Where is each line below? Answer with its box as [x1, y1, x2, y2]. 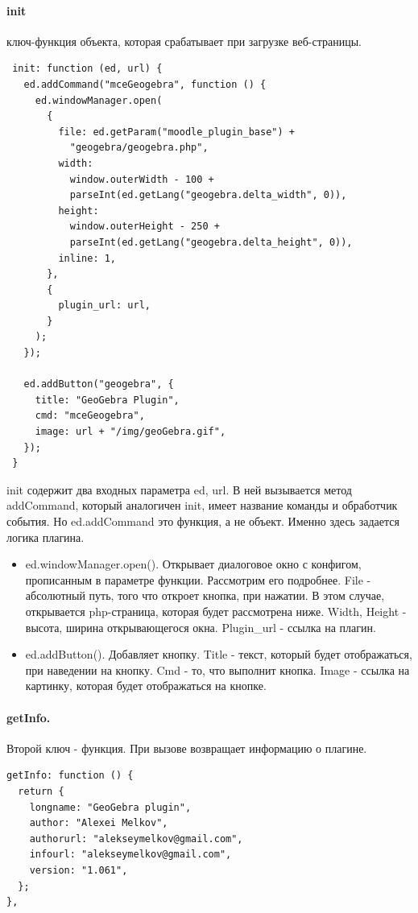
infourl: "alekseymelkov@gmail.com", [29, 849, 232, 861]
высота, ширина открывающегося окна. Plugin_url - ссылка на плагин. [25, 618, 376, 635]
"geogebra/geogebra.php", [69, 142, 209, 154]
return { [18, 785, 64, 797]
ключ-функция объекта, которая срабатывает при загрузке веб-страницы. [6, 32, 362, 49]
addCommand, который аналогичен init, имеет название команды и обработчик [6, 497, 398, 514]
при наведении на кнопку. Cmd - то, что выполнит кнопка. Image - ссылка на [25, 661, 410, 678]
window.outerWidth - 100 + [69, 173, 214, 185]
